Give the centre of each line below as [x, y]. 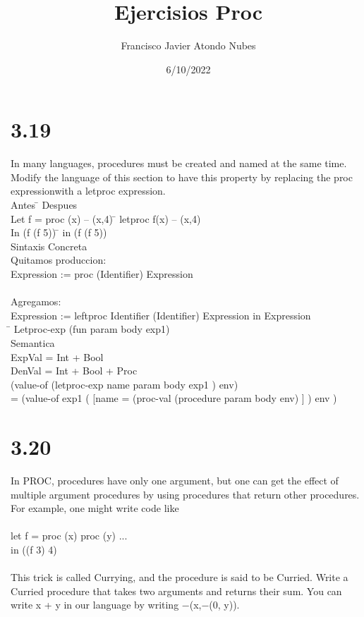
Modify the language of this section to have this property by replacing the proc [182, 177]
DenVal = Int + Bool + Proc [74, 371]
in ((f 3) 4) [34, 550]
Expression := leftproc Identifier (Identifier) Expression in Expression [161, 315]
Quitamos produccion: [59, 260]
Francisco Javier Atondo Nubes [188, 45]
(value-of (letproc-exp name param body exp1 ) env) [125, 384]
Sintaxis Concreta [49, 246]
